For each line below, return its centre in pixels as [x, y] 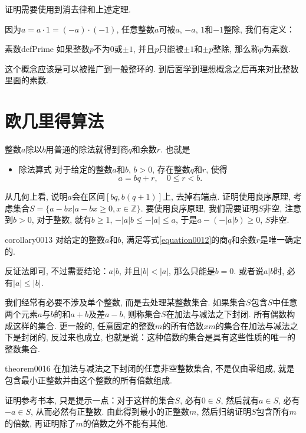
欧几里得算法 [55, 121]
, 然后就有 [240, 400]
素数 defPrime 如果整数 [47, 49]
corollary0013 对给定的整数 [55, 240]
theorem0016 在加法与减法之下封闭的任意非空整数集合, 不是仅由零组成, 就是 [150, 368]
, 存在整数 [171, 169]
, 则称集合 [142, 314]
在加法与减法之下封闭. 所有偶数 [226, 314]
